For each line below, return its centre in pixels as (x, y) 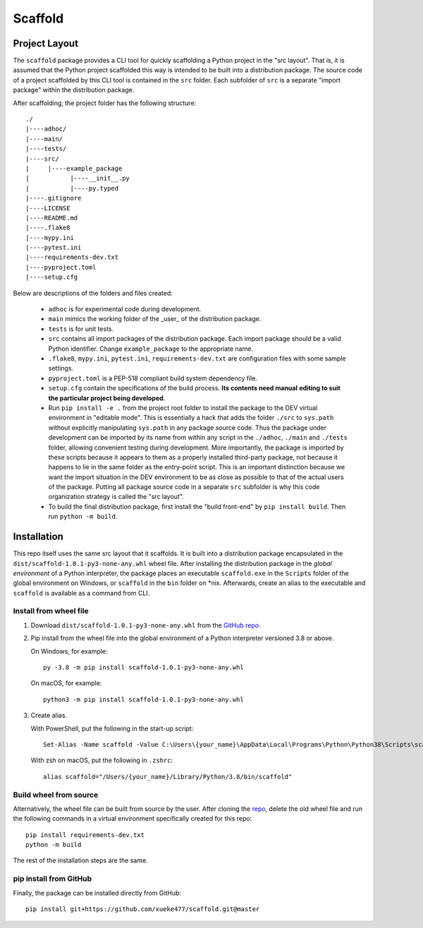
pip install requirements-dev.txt (85, 835)
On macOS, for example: (66, 683)
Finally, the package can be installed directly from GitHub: (97, 893)
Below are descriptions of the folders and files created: (93, 293)
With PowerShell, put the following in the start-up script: (112, 728)
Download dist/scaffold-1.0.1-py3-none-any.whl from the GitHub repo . (146, 625)
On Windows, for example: (69, 651)
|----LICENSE (48, 208)
